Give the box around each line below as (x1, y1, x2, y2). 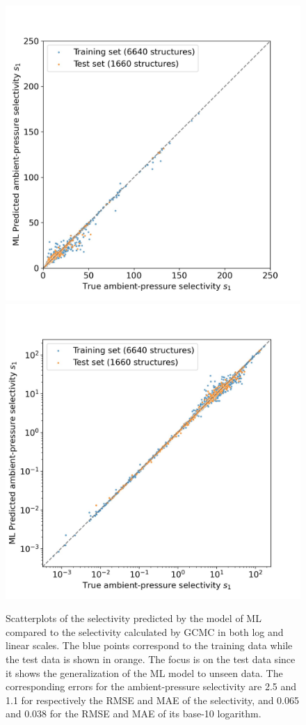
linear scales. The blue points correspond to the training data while (6, 638, 293, 653)
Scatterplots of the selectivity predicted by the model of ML (6, 611, 261, 626)
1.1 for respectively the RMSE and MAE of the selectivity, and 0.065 (6, 692, 300, 707)
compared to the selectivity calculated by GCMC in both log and (6, 624, 284, 639)
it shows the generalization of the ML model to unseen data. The (6, 665, 283, 680)
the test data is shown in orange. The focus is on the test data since (6, 651, 296, 666)
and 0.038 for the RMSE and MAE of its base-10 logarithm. (6, 706, 261, 721)
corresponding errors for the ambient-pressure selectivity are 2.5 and (6, 679, 297, 694)
